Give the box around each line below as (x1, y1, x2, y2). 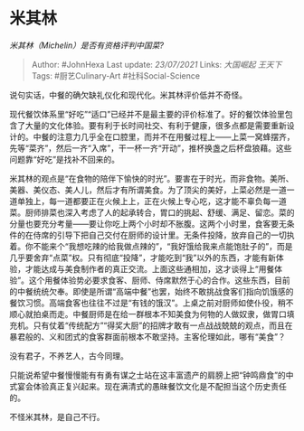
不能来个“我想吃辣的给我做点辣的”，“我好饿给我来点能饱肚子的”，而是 (33, 240, 293, 251)
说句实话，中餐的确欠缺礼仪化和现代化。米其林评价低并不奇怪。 (9, 89, 247, 100)
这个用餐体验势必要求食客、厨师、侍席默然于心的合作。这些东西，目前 (28, 275, 291, 286)
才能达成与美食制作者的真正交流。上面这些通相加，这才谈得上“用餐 (24, 263, 275, 274)
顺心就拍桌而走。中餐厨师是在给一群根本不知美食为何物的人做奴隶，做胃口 (9, 308, 287, 319)
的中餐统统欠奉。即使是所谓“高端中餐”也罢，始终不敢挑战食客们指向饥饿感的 (9, 286, 294, 296)
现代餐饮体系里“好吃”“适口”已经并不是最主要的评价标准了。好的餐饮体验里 (9, 108, 285, 119)
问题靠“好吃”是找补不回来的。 (9, 154, 120, 164)
